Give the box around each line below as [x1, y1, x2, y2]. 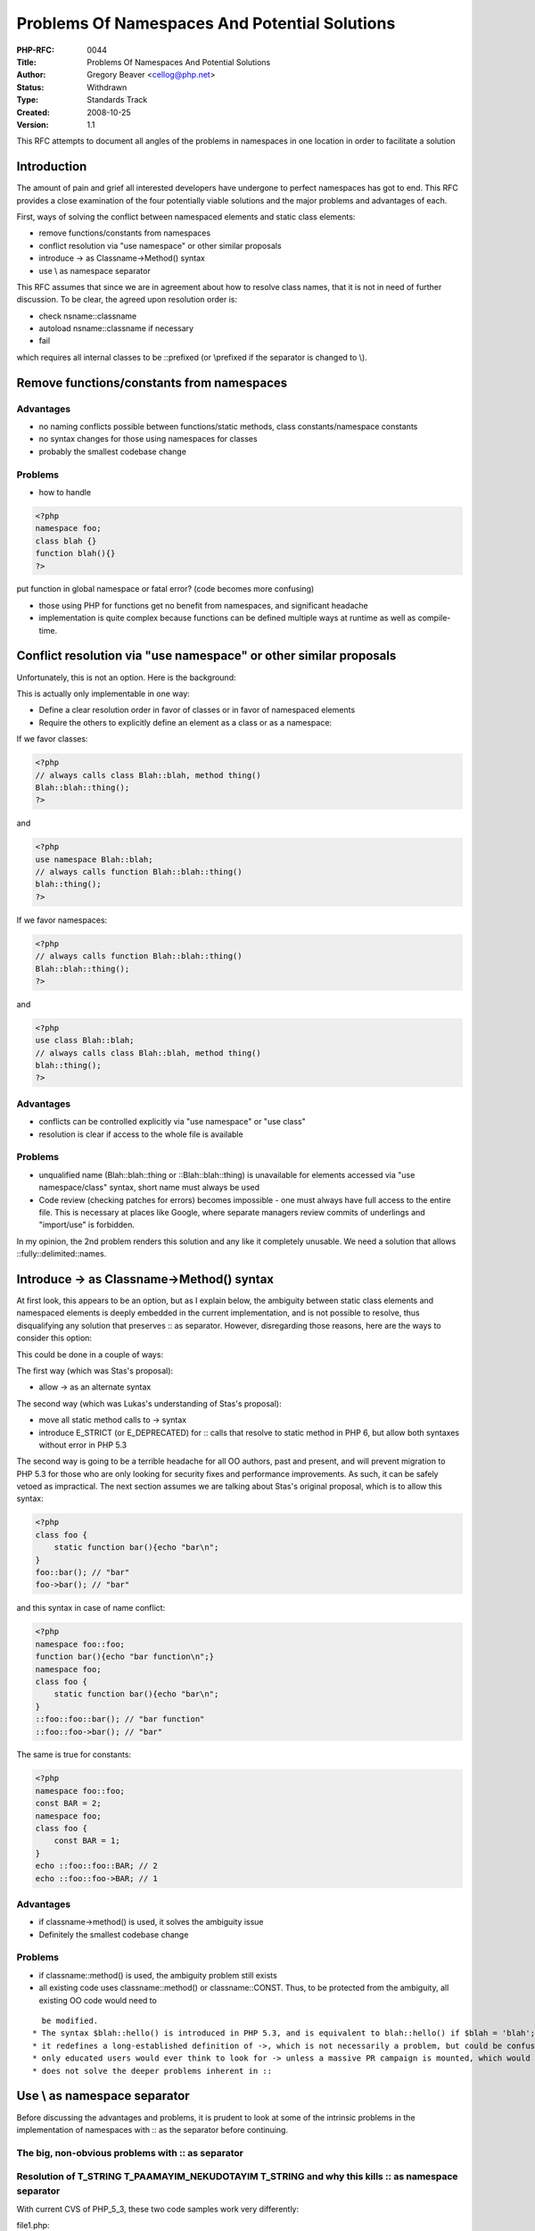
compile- [417, 612, 451, 624]
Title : [16, 56, 37, 67]
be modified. [41, 2016, 99, 2026]
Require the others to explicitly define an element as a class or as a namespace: [38, 717, 333, 727]
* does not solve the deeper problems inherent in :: [32, 2066, 272, 2076]
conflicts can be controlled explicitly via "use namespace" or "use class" [38, 1116, 307, 1127]
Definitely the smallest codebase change [38, 1928, 189, 1940]
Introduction [16, 159, 87, 174]
